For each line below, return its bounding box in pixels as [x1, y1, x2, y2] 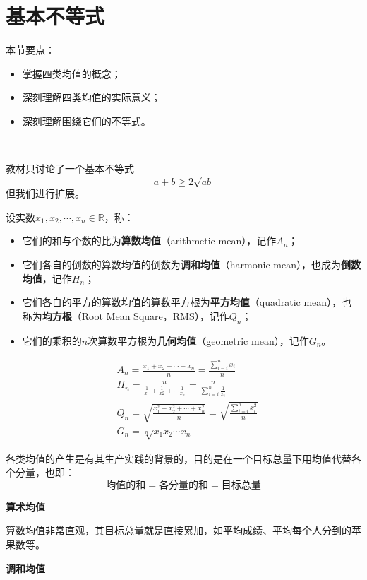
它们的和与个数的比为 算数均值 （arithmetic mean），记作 [22, 233, 277, 248]
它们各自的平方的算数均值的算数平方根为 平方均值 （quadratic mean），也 [22, 295, 352, 309]
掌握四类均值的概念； [22, 66, 121, 81]
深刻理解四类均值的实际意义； [22, 90, 161, 105]
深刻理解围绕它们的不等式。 [22, 113, 151, 128]
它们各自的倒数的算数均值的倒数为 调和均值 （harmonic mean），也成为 [22, 257, 341, 272]
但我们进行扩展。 [6, 186, 85, 201]
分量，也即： [15, 465, 75, 480]
